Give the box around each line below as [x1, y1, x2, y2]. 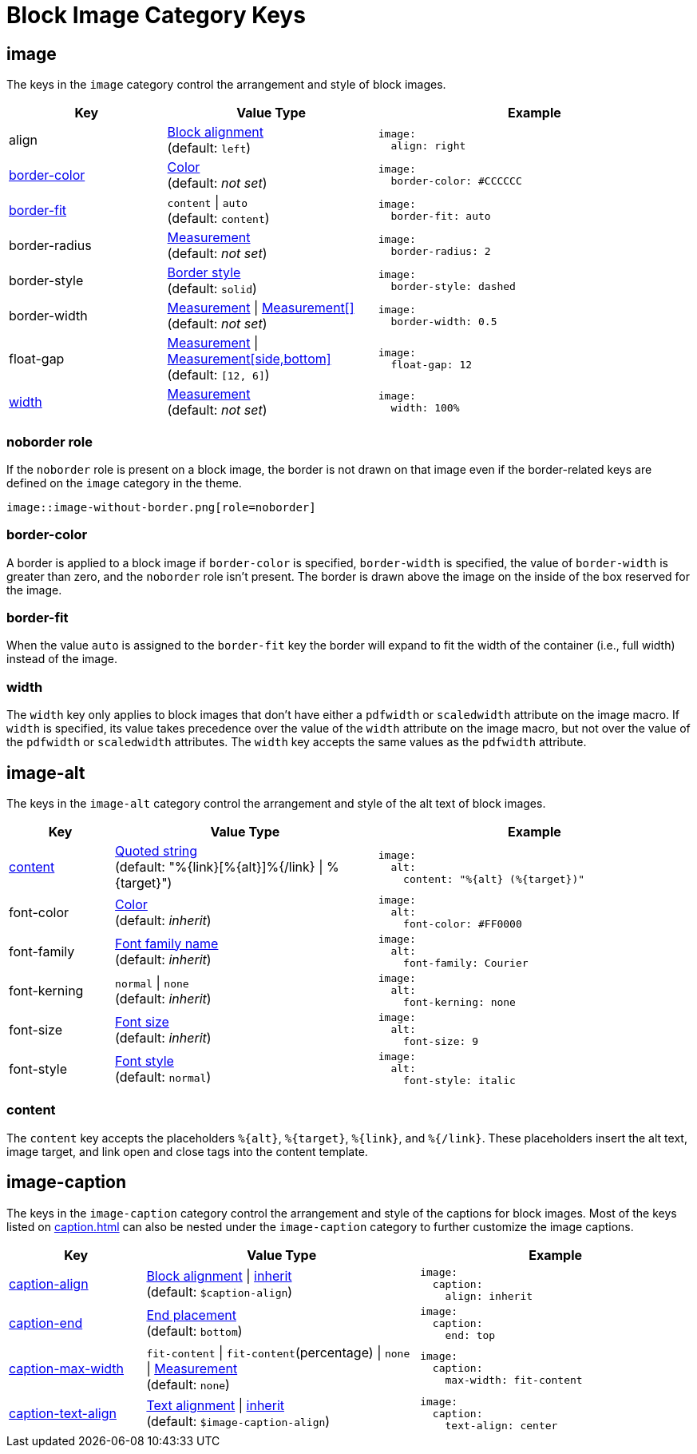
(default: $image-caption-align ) [146, 1413, 331, 1430]
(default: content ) [167, 210, 270, 227]
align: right [390, 140, 466, 153]
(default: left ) [167, 140, 251, 157]
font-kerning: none [403, 996, 516, 1009]
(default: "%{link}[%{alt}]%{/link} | [115, 859, 323, 876]
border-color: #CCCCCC [390, 175, 522, 188]
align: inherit [445, 1289, 533, 1302]
